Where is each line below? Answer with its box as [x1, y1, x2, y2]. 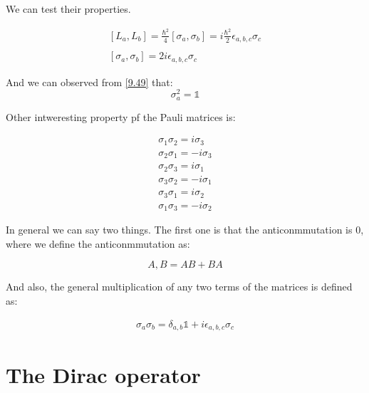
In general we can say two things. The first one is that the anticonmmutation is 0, [6, 222, 364, 237]
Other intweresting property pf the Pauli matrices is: [6, 109, 236, 124]
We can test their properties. [6, 1, 131, 16]
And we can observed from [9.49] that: [6, 74, 173, 89]
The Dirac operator [6, 360, 201, 389]
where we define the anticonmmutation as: [6, 236, 190, 251]
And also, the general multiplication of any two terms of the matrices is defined [6, 279, 353, 294]
